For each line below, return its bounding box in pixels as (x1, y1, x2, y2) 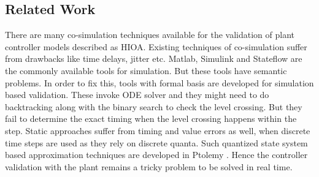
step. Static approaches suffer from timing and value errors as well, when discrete (5, 124, 310, 137)
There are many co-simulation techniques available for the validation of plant (5, 28, 294, 41)
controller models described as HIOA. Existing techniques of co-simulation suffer (5, 40, 307, 53)
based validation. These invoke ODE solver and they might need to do (5, 88, 269, 101)
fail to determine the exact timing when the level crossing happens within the (5, 112, 297, 125)
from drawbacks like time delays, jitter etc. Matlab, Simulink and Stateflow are (5, 52, 302, 65)
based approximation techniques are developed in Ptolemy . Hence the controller (5, 148, 308, 161)
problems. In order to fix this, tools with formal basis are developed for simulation (5, 76, 314, 89)
